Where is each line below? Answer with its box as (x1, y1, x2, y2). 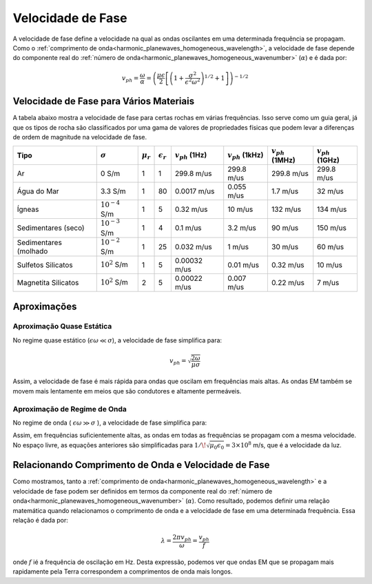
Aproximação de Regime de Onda (12, 404, 127, 413)
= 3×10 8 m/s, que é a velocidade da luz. (225, 440, 342, 449)
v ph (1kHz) (227, 150, 264, 161)
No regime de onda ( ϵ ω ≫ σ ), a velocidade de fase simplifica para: (12, 418, 207, 427)
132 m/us (271, 204, 302, 214)
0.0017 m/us (174, 186, 215, 196)
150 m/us (317, 223, 347, 233)
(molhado (17, 246, 48, 255)
